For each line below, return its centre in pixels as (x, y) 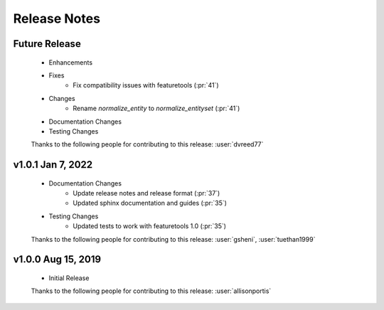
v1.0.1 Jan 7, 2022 (53, 165)
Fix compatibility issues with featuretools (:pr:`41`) (146, 85)
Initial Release (69, 278)
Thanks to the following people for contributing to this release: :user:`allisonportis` (151, 291)
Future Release (47, 44)
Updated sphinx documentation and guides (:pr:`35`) (150, 203)
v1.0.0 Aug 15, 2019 (57, 260)
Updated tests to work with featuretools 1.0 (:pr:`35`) (150, 226)
